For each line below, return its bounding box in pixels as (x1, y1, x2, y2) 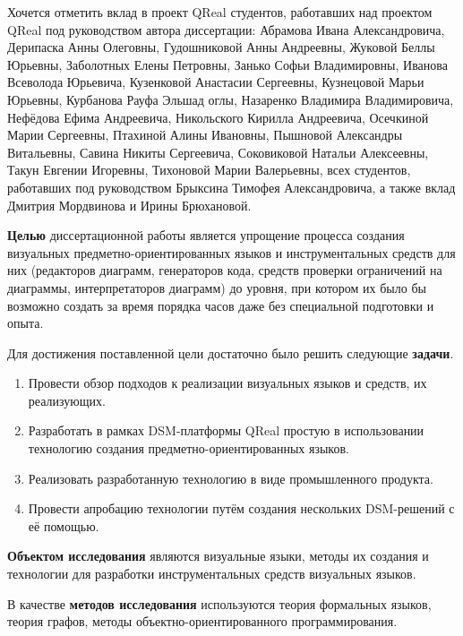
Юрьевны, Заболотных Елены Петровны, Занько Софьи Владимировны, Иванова (7, 55, 448, 73)
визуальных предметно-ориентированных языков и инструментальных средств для (7, 243, 456, 262)
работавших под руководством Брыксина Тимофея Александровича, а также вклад (7, 177, 456, 196)
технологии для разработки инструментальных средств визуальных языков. (7, 564, 416, 583)
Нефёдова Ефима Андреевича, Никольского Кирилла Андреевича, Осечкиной (7, 107, 429, 126)
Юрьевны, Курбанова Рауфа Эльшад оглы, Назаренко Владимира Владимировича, (7, 90, 454, 108)
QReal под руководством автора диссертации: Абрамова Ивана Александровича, (7, 20, 445, 39)
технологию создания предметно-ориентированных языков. (28, 439, 349, 458)
